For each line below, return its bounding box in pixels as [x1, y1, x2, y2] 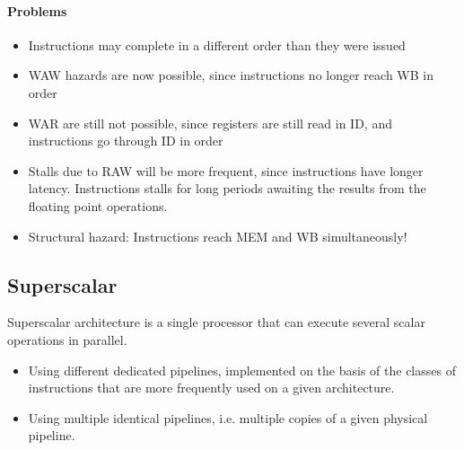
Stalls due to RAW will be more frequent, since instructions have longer [28, 161, 424, 180]
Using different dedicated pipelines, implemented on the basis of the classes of [28, 360, 456, 379]
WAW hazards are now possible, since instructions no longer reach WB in [28, 66, 433, 84]
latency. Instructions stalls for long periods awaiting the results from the [28, 179, 426, 198]
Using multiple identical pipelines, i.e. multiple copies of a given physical [28, 408, 428, 427]
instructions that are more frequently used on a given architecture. [28, 378, 395, 397]
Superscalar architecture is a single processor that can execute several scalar [7, 313, 425, 331]
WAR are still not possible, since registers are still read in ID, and [28, 113, 392, 132]
